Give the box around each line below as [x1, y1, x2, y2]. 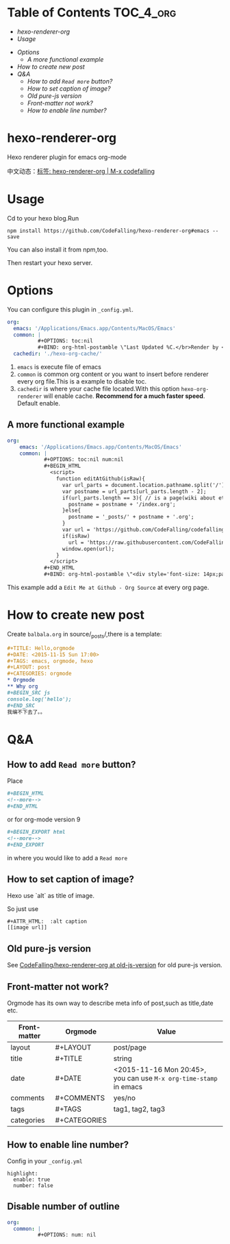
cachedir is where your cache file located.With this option [16, 385, 180, 393]
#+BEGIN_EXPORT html [7, 829, 66, 836]
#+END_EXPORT [7, 841, 44, 848]
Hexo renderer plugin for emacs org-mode [7, 153, 127, 161]
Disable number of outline [7, 1201, 120, 1212]
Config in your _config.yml [7, 1156, 83, 1165]
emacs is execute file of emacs [16, 363, 101, 371]
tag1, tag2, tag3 [113, 1104, 166, 1114]
